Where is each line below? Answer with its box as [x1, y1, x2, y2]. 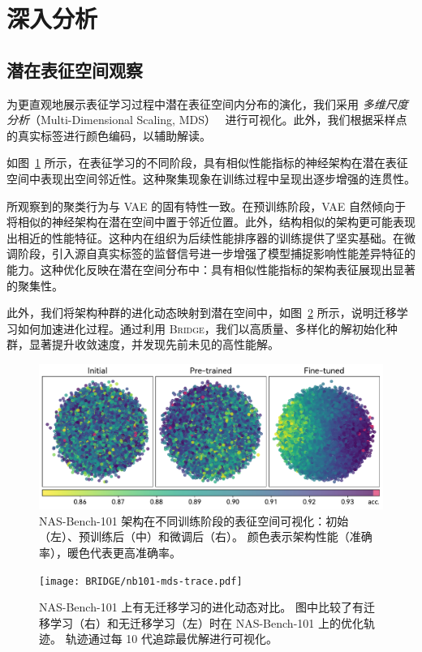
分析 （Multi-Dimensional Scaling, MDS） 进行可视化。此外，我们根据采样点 [6, 111, 407, 128]
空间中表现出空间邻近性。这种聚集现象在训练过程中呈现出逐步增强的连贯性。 [6, 169, 416, 187]
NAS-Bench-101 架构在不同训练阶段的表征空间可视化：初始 [39, 512, 349, 529]
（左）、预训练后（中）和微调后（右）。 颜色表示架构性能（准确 [39, 528, 372, 545]
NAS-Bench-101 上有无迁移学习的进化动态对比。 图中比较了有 [39, 598, 364, 616]
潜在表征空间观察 [6, 57, 143, 82]
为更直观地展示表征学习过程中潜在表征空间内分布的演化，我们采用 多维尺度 [6, 95, 408, 112]
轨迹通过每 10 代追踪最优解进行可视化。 [65, 630, 278, 647]
